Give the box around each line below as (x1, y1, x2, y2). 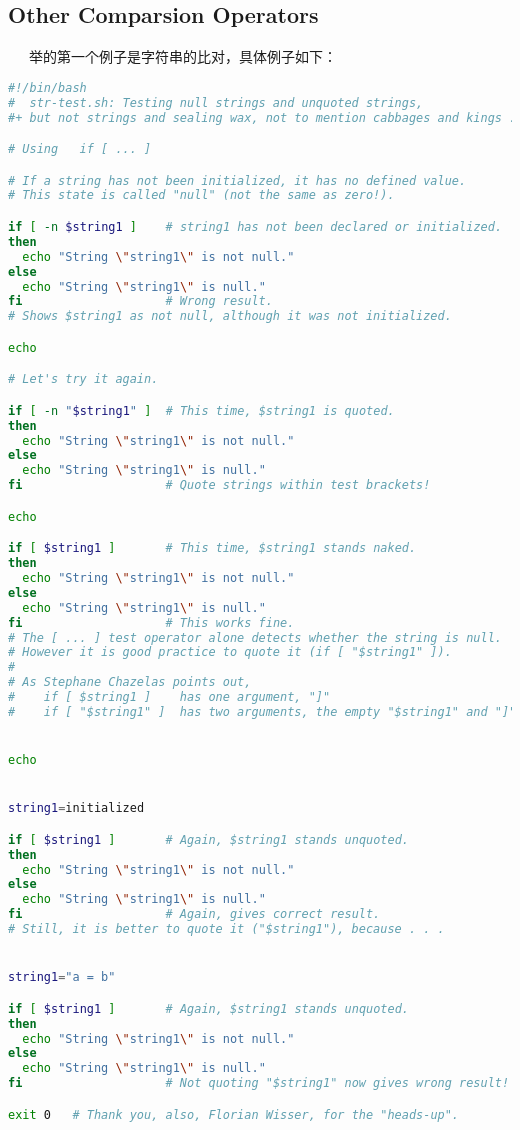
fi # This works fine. (8, 615, 295, 630)
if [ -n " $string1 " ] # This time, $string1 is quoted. (8, 403, 395, 418)
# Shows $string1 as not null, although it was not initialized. (8, 309, 452, 324)
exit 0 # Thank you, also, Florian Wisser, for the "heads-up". (8, 1107, 460, 1122)
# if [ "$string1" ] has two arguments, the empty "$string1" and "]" (8, 704, 517, 719)
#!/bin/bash (8, 80, 87, 95)
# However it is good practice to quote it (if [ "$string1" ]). (8, 645, 452, 660)
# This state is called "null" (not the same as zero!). (8, 188, 395, 203)
